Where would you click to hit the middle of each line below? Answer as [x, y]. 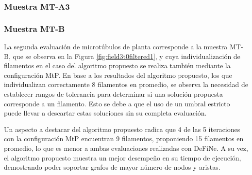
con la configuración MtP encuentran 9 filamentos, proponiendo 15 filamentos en [124, 139]
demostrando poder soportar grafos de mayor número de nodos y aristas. [112, 167]
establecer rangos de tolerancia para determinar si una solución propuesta [113, 94]
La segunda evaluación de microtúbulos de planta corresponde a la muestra [116, 47]
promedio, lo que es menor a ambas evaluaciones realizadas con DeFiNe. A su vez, [126, 148]
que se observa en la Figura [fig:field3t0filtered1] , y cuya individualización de [126, 56]
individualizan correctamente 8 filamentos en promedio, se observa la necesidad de [126, 84]
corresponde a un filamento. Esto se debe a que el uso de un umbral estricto [117, 103]
